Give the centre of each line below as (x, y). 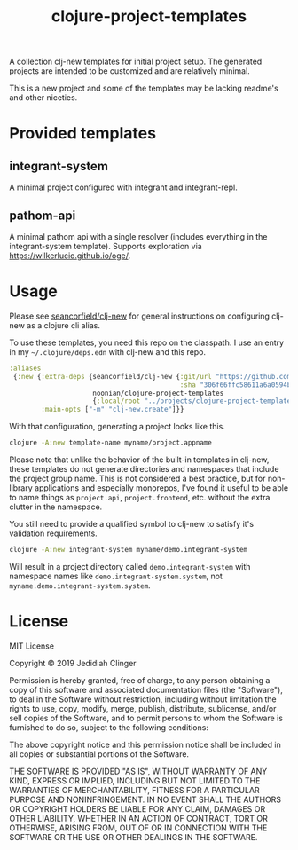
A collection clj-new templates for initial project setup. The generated (136, 62)
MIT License (32, 646)
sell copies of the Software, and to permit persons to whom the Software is (146, 718)
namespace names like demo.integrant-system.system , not (116, 576)
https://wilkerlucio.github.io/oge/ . (70, 256)
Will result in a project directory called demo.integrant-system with (130, 566)
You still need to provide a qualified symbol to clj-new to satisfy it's (132, 524)
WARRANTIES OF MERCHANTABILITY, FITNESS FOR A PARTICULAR (134, 790)
